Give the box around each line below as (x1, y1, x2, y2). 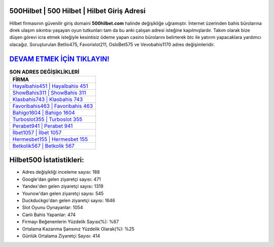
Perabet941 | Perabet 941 (12, 122, 73, 129)
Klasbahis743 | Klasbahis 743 (12, 96, 83, 103)
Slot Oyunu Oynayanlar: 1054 (22, 204, 83, 211)
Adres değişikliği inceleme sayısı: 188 (22, 169, 100, 175)
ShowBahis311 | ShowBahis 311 (12, 89, 86, 96)
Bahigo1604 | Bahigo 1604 (12, 109, 76, 116)
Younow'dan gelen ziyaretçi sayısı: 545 (22, 190, 104, 196)
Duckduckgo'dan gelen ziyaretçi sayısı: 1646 (22, 197, 115, 203)
